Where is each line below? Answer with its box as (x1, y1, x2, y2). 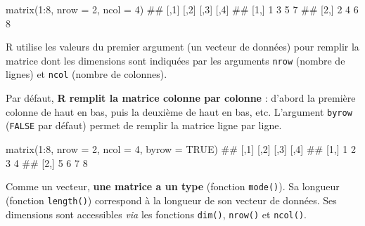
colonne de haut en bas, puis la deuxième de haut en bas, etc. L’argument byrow (6, 104, 352, 119)
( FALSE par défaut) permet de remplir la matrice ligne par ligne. (6, 118, 282, 133)
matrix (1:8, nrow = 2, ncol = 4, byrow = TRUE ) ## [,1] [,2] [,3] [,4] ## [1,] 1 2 (6, 142, 356, 156)
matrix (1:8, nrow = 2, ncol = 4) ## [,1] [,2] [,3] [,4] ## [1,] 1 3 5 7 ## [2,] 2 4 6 (6, 2, 359, 16)
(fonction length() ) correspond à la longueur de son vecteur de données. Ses (6, 192, 337, 207)
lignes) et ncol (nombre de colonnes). (6, 67, 167, 81)
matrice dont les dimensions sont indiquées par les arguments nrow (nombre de (6, 53, 345, 67)
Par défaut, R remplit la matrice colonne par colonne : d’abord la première (6, 91, 356, 105)
